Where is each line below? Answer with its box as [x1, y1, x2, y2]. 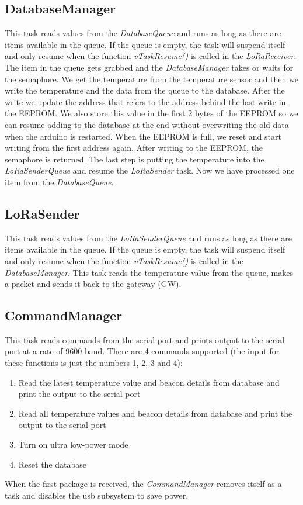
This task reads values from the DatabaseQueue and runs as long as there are [5, 27, 281, 39]
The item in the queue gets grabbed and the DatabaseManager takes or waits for [5, 61, 294, 73]
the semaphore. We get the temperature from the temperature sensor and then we [5, 72, 298, 85]
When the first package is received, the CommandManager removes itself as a [5, 478, 282, 490]
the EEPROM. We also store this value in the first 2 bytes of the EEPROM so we [5, 107, 298, 119]
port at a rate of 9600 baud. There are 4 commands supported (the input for [5, 345, 280, 357]
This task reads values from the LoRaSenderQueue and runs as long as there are [5, 231, 292, 244]
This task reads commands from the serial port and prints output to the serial [5, 333, 285, 345]
